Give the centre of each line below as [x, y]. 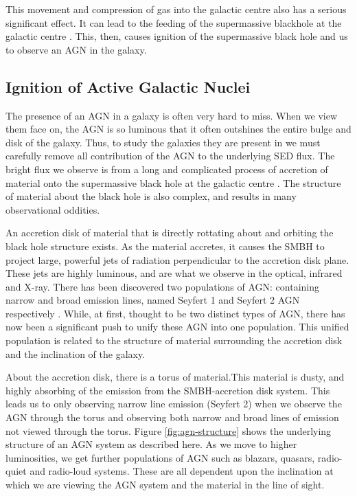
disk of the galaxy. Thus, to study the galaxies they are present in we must [163, 142]
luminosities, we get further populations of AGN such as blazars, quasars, [160, 457]
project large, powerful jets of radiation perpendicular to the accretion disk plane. [177, 259]
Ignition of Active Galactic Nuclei [128, 86]
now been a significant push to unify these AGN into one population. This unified [177, 327]
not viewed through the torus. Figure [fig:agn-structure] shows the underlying [169, 430]
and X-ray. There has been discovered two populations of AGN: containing [163, 286]
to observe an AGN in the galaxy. [76, 49]
